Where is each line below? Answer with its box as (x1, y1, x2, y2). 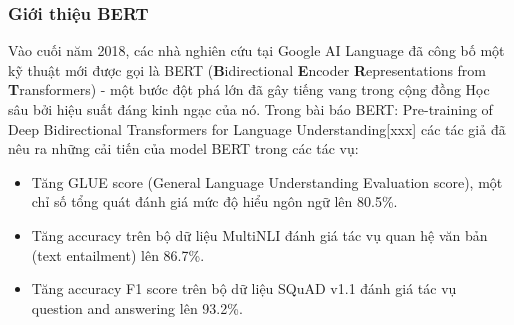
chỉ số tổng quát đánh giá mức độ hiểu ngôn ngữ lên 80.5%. (31, 191, 398, 212)
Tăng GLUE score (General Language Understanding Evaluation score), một (31, 171, 503, 192)
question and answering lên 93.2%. (31, 297, 243, 318)
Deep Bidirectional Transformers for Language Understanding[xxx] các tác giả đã (8, 118, 506, 139)
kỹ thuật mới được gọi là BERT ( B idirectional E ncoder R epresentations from (8, 59, 487, 80)
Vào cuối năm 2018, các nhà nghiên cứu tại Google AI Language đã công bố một (8, 40, 505, 61)
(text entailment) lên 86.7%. (31, 244, 205, 265)
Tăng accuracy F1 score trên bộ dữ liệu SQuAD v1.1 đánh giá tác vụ (31, 278, 457, 299)
